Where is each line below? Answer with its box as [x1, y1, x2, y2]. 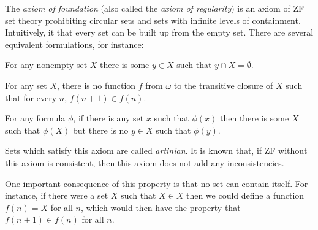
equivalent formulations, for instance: [5, 37, 144, 50]
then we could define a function [186, 189, 305, 202]
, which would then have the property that [80, 201, 241, 213]
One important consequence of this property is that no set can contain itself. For [5, 177, 308, 190]
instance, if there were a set [5, 189, 108, 202]
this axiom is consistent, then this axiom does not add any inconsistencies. [5, 156, 284, 169]
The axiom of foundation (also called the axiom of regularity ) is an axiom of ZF [5, 2, 305, 14]
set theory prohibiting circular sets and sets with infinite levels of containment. [5, 13, 301, 26]
